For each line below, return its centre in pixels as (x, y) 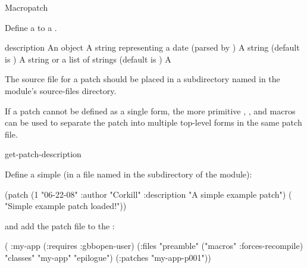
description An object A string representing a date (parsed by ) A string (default (152, 47)
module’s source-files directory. (61, 90)
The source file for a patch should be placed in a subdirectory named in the (142, 79)
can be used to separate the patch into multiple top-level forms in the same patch (153, 122)
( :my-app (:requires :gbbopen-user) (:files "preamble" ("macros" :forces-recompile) (154, 246)
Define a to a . (31, 27)
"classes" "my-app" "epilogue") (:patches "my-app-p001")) (108, 257)
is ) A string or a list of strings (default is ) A (88, 59)
